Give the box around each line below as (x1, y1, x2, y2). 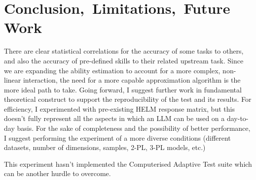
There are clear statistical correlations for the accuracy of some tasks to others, (4, 46, 244, 56)
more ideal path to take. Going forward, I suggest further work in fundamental (4, 84, 242, 94)
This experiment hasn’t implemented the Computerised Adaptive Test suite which (4, 158, 252, 169)
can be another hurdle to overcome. (4, 168, 111, 179)
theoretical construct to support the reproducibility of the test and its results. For (4, 94, 252, 104)
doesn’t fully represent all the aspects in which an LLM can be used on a (4, 113, 225, 123)
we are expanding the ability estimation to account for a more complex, (4, 65, 220, 75)
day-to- (226, 113, 249, 123)
